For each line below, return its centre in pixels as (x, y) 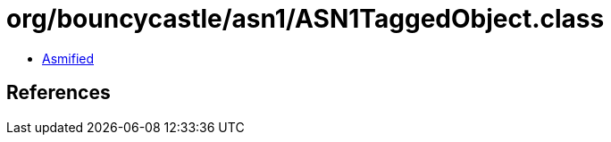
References (59, 93)
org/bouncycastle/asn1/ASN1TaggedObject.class (305, 19)
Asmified (68, 58)
